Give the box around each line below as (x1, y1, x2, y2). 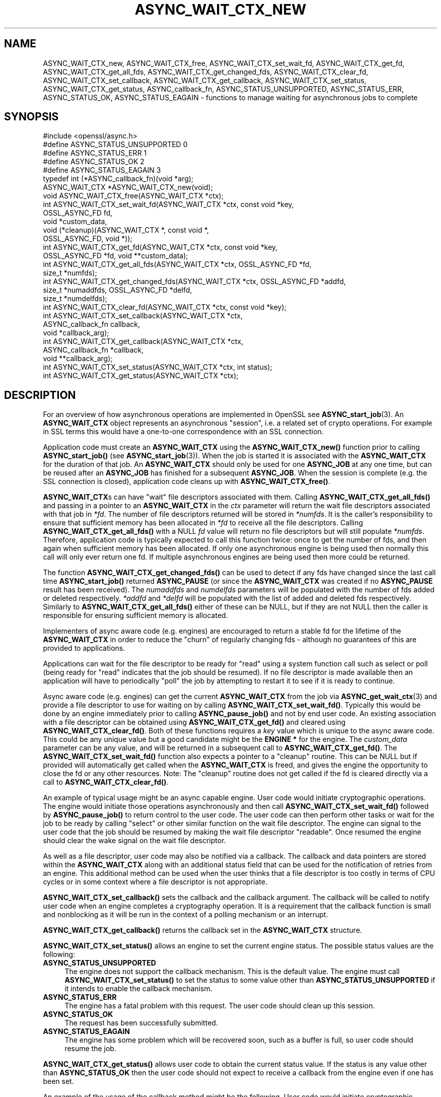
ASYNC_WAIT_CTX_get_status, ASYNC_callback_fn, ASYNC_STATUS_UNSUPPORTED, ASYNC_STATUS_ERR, (43, 84, 404, 93)
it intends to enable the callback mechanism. (64, 984, 212, 993)
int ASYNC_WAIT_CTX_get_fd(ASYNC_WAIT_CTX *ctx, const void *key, (43, 243, 278, 252)
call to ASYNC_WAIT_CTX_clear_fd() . (43, 778, 169, 787)
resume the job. (64, 1044, 116, 1053)
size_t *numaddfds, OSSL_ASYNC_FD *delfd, (43, 286, 192, 295)
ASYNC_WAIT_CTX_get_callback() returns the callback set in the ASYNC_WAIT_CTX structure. (43, 926, 362, 935)
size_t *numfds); (43, 268, 97, 278)
